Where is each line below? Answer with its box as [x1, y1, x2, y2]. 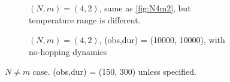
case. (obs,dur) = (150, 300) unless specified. [32, 65, 196, 78]
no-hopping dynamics [29, 45, 107, 57]
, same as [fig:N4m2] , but [99, 2, 191, 14]
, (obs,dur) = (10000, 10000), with [99, 34, 225, 46]
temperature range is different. [29, 13, 141, 26]
